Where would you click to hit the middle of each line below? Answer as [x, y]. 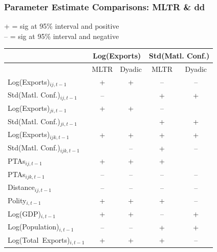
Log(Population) [34, 227]
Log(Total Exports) [39, 240]
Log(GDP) [24, 213]
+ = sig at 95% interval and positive [62, 26]
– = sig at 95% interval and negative [62, 36]
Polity [17, 200]
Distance [21, 187]
